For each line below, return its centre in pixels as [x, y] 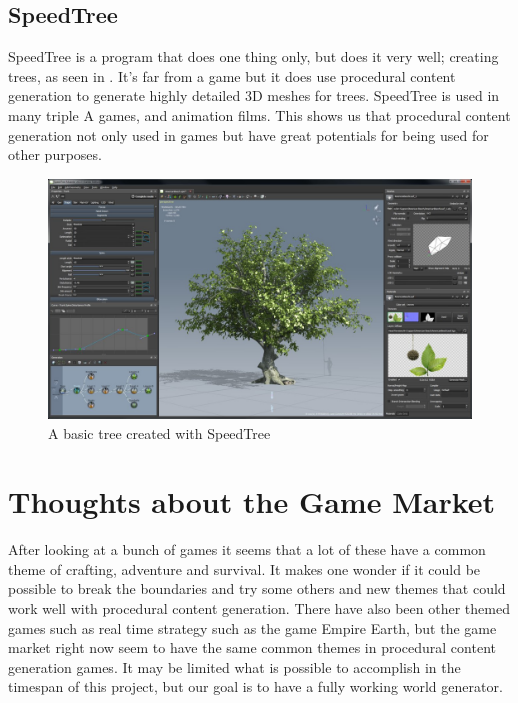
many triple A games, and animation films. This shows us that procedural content [259, 114]
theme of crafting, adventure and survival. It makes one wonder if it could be [244, 568]
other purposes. [55, 154]
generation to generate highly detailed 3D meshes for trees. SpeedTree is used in [254, 95]
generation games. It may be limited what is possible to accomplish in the [234, 666]
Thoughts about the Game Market [252, 501]
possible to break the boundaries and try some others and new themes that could [257, 588]
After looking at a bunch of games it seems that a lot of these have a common [247, 549]
